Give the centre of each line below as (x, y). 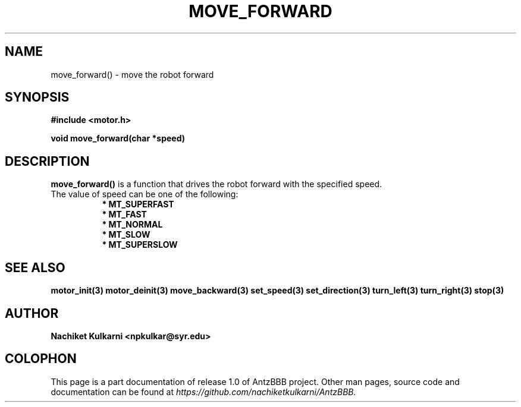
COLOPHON (41, 359)
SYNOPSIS (37, 97)
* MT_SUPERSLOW (140, 245)
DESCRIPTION (47, 161)
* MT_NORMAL (132, 225)
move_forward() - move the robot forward (132, 74)
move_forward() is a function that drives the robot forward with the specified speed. (216, 184)
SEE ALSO (35, 267)
